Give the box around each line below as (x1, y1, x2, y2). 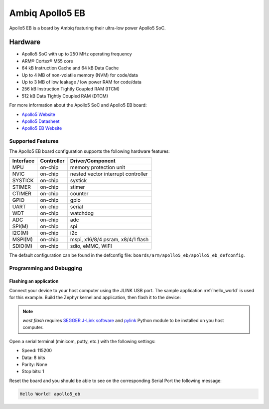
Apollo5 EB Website (21, 125, 62, 131)
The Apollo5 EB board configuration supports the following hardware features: (9, 148, 170, 154)
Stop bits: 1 (21, 369, 44, 375)
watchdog (70, 210, 94, 217)
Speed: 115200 (21, 348, 52, 354)
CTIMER (12, 190, 32, 197)
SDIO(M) (12, 242, 33, 249)
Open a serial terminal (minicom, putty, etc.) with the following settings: (9, 338, 156, 344)
